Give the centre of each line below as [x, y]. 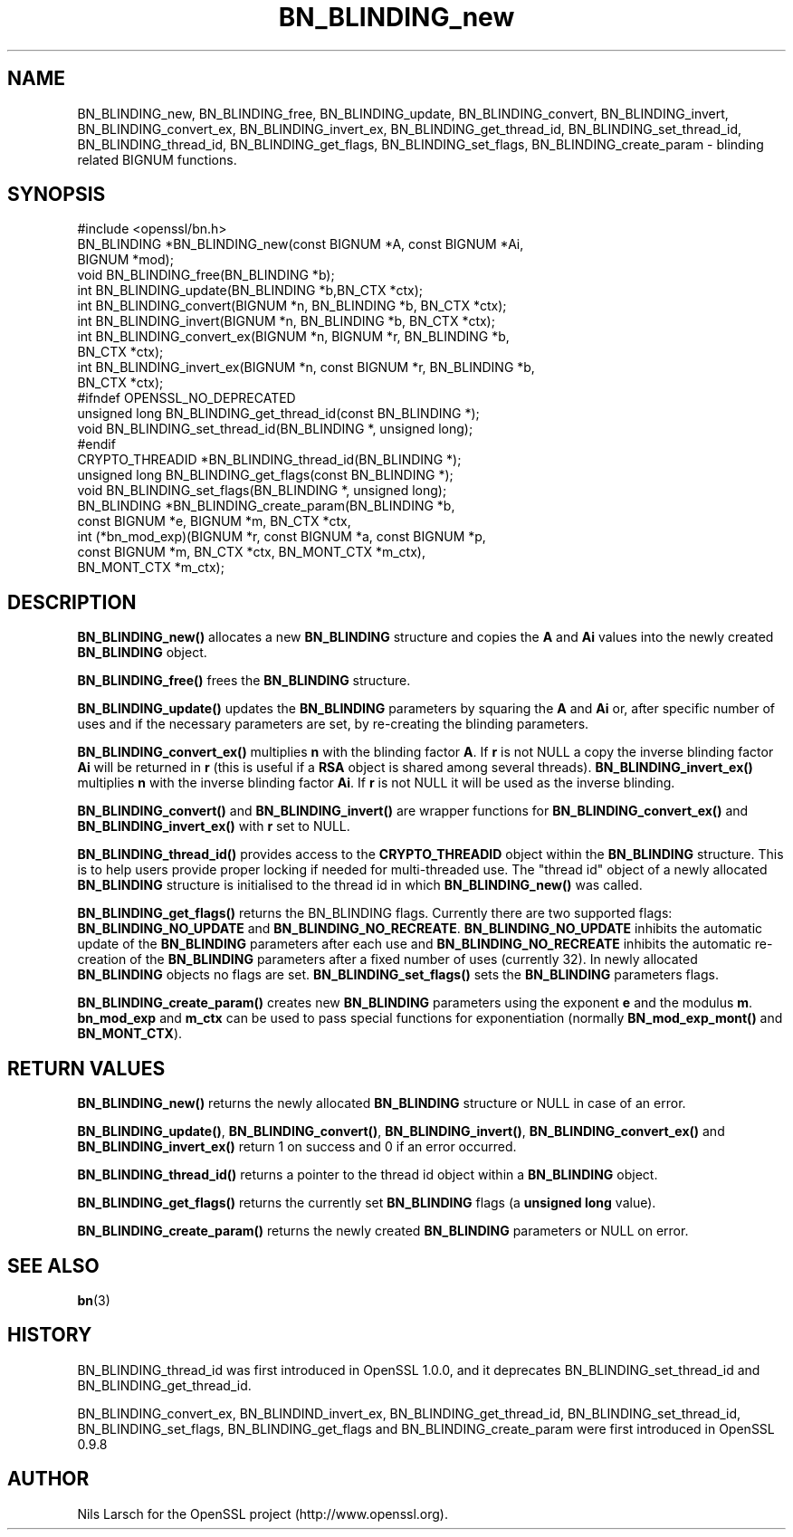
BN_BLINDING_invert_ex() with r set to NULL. [214, 826]
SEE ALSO [53, 1265]
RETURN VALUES [86, 1068]
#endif [96, 444]
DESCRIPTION [72, 602]
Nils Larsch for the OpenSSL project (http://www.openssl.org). [263, 1513]
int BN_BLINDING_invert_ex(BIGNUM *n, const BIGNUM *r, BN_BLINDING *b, [306, 368]
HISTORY [50, 1335]
